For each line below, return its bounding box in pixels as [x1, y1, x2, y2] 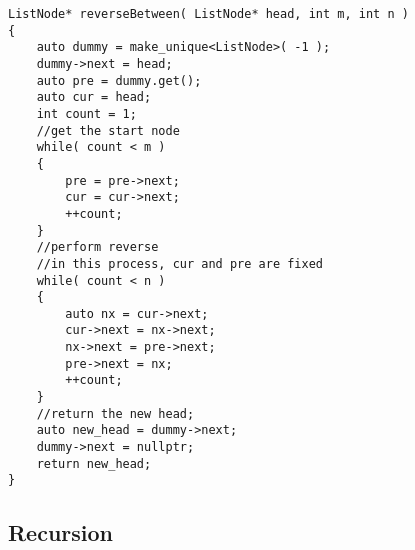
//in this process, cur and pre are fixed [36, 256, 323, 271]
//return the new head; [36, 406, 195, 421]
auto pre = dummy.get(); [36, 73, 202, 88]
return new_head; [36, 456, 152, 471]
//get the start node [36, 123, 180, 138]
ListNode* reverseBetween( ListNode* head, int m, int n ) [8, 7, 409, 21]
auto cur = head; [36, 90, 152, 105]
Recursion [8, 517, 114, 548]
